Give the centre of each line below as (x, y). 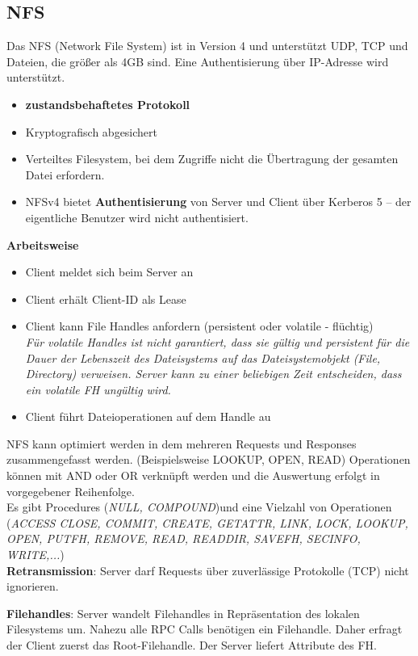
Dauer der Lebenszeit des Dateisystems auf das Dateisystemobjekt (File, (203, 357)
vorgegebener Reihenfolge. (71, 491)
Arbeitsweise (43, 244)
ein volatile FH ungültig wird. (98, 389)
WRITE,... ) (36, 555)
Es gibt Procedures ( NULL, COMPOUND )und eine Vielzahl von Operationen (199, 507)
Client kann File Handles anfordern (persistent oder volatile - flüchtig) (199, 326)
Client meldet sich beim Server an (109, 272)
